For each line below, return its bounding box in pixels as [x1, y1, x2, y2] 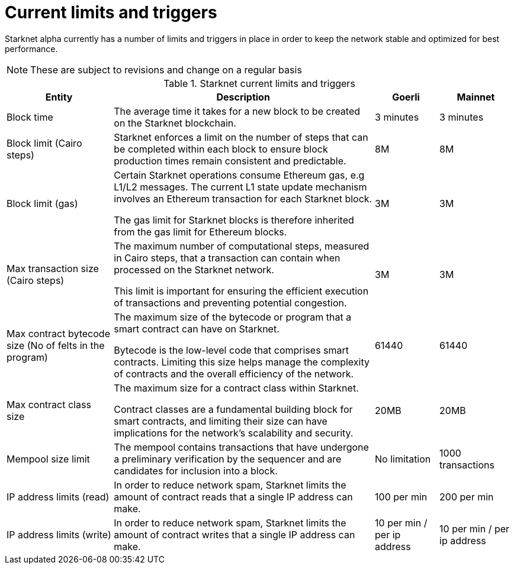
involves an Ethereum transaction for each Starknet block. [114, 192, 372, 205]
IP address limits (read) [7, 490, 110, 503]
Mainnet [457, 90, 495, 103]
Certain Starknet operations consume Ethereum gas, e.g [114, 169, 365, 181]
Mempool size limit [7, 452, 90, 465]
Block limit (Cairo [7, 137, 82, 149]
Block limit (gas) [7, 197, 78, 209]
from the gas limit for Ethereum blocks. [114, 225, 287, 238]
